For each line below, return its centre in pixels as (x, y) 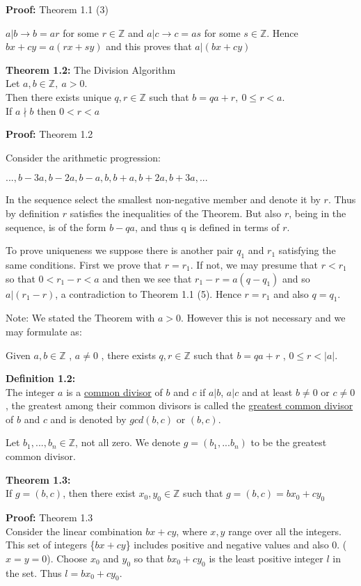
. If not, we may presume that (254, 264)
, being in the (318, 213)
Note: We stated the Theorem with (80, 318)
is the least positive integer (266, 558)
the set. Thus (34, 572)
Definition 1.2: (41, 378)
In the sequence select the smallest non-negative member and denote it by (163, 199)
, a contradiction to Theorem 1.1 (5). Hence (148, 293)
